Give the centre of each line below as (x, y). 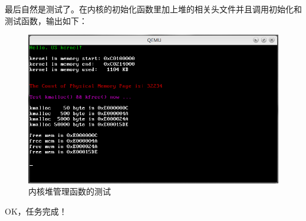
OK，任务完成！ (36, 211)
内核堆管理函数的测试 (70, 191)
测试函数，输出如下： (46, 20)
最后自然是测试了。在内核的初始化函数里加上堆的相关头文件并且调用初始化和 (153, 9)
